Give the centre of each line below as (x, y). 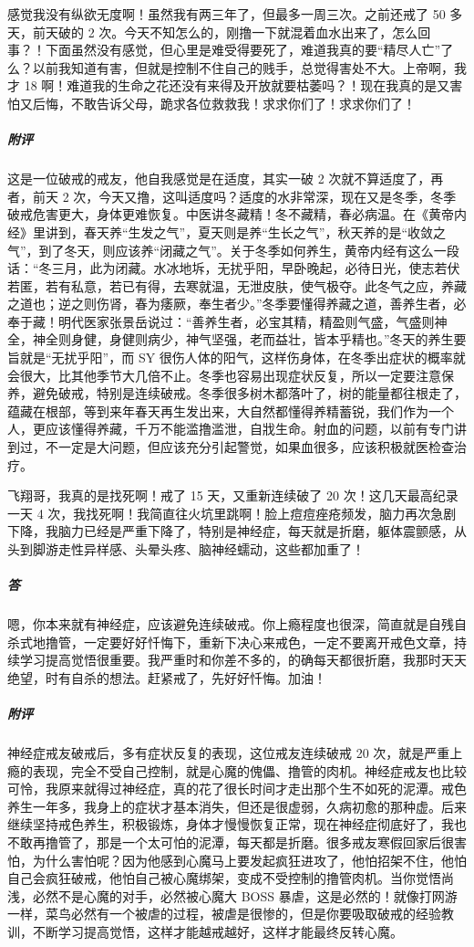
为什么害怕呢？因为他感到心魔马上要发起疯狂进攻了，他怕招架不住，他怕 (249, 860)
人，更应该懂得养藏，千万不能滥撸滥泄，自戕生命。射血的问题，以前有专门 (231, 429)
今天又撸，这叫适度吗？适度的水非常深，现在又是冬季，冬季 (278, 196)
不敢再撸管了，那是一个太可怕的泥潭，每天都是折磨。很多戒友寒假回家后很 (231, 842)
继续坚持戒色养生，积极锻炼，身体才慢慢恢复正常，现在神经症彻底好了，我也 (237, 824)
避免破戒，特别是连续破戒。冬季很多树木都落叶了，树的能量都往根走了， (249, 393)
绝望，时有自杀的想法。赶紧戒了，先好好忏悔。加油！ (167, 677)
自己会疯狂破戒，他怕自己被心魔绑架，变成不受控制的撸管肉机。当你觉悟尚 (231, 878)
